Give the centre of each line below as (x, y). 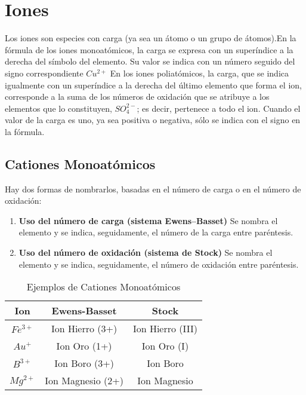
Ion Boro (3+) (84, 363)
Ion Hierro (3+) (84, 329)
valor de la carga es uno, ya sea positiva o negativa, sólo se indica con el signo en (153, 120)
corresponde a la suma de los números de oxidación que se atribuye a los (137, 97)
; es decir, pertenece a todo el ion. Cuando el (219, 108)
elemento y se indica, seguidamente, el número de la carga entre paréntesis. (156, 232)
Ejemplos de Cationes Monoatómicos (103, 287)
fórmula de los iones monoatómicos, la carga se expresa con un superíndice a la (149, 49)
